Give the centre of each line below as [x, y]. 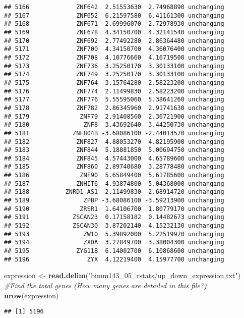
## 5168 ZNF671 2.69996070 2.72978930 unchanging [114, 24]
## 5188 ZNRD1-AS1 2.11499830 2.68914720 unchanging [114, 192]
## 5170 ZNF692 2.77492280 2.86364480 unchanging [114, 41]
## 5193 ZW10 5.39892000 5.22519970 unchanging [114, 234]
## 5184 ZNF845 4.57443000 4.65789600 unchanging [114, 158]
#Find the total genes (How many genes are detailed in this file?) [105, 285]
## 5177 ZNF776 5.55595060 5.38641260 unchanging [114, 100]
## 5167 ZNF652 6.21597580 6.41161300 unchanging [114, 15]
